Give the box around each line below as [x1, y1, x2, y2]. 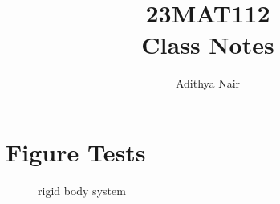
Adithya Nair [175, 75, 241, 92]
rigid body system [38, 182, 126, 198]
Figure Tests [6, 135, 146, 168]
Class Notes [141, 28, 274, 61]
